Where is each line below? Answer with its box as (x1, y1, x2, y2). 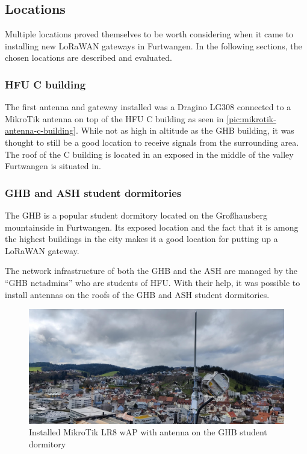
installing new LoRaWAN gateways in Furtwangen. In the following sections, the (5, 39, 302, 52)
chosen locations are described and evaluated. (5, 51, 172, 64)
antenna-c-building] (5, 124, 76, 137)
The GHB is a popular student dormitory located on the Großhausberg (5, 208, 268, 221)
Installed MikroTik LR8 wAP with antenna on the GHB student (29, 426, 267, 438)
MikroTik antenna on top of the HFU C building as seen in (5, 112, 224, 125)
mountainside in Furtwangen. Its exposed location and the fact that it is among (5, 220, 299, 233)
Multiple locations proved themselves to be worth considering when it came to (5, 28, 294, 40)
